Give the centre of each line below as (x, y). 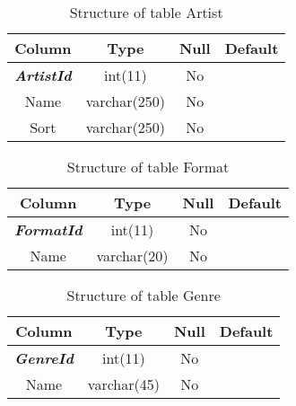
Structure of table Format (148, 167)
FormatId (48, 229)
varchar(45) (123, 384)
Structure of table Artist (146, 12)
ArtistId (43, 75)
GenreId (44, 358)
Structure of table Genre (144, 295)
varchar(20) (132, 256)
